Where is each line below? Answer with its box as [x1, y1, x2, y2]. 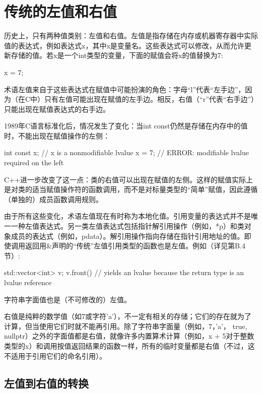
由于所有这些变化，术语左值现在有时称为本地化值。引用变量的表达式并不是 [4, 211, 251, 221]
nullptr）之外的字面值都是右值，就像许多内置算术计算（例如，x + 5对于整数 [4, 331, 254, 341]
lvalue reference [4, 277, 52, 287]
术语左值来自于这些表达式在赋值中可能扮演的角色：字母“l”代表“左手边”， [4, 84, 245, 94]
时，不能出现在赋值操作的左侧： [4, 130, 110, 141]
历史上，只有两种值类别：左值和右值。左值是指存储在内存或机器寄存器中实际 [4, 30, 258, 41]
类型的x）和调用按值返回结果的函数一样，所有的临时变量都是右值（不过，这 [4, 340, 255, 351]
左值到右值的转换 [4, 375, 89, 390]
